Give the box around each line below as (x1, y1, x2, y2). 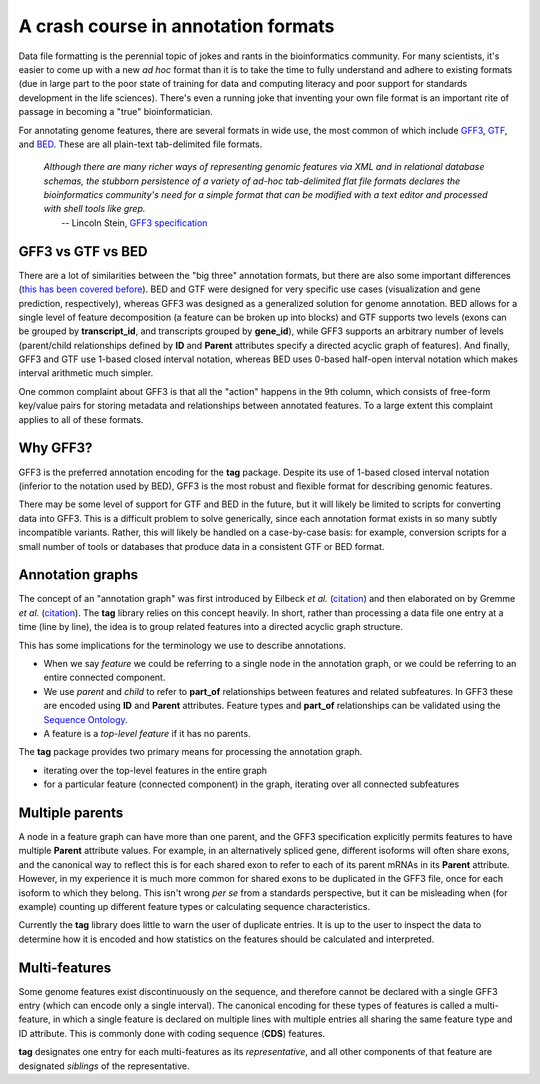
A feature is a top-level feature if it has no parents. (43, 727, 251, 739)
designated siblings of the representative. (18, 1060, 190, 1072)
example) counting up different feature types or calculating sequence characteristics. (18, 900, 371, 912)
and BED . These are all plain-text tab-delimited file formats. (18, 138, 263, 150)
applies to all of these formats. (18, 413, 144, 425)
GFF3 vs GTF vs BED (18, 243, 148, 260)
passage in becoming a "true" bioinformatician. (18, 106, 214, 118)
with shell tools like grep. (43, 203, 146, 215)
